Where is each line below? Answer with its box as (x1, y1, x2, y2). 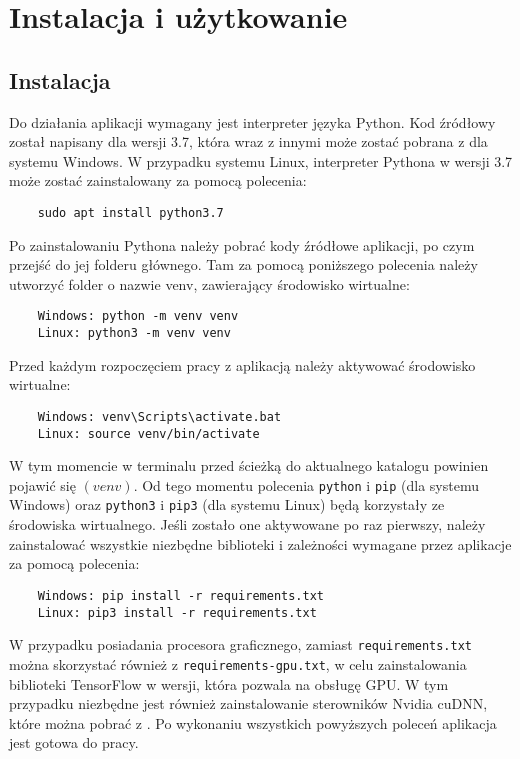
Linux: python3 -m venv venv (37, 326, 231, 341)
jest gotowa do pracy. (9, 732, 139, 753)
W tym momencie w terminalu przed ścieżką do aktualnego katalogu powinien (9, 455, 489, 476)
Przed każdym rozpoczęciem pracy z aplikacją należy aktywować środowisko (9, 354, 476, 375)
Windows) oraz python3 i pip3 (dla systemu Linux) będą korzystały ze (9, 494, 445, 515)
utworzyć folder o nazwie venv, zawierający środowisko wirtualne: (9, 273, 410, 294)
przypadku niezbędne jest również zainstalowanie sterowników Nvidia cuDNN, (9, 693, 488, 714)
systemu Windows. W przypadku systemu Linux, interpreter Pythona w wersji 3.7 (9, 150, 513, 171)
